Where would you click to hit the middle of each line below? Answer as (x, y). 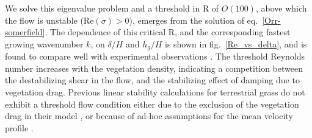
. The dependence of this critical (105, 32)
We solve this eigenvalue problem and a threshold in (103, 8)
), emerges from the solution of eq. (194, 20)
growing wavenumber (44, 43)
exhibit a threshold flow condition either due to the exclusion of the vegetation (152, 104)
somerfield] (25, 32)
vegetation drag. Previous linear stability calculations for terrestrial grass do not (155, 92)
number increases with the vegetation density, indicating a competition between (154, 68)
